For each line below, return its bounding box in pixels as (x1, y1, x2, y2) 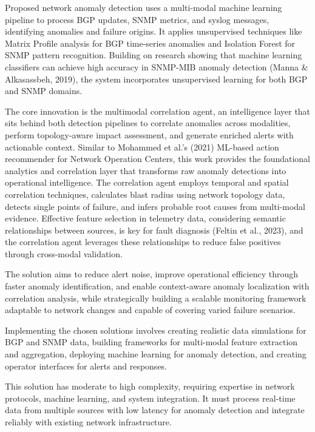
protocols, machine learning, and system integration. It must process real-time (5, 391, 296, 404)
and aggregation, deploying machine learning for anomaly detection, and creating (5, 348, 307, 360)
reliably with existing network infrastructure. (5, 416, 172, 428)
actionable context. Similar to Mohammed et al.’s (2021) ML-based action (5, 140, 279, 153)
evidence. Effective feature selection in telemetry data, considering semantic (5, 212, 286, 224)
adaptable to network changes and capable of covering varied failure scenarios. (5, 303, 296, 316)
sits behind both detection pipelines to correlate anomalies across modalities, (5, 116, 291, 129)
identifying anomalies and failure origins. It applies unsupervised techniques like (5, 25, 302, 38)
